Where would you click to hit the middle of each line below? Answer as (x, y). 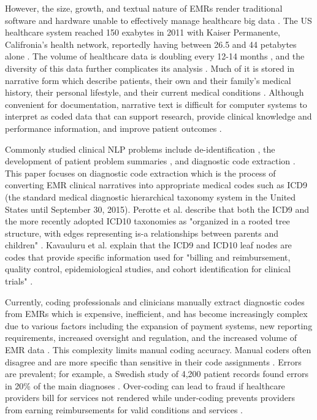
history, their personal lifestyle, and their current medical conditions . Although (155, 92)
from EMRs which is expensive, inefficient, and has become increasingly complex (156, 314)
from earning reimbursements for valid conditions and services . (124, 410)
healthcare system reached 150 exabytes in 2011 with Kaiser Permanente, (143, 32)
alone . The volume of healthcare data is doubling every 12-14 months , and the (155, 56)
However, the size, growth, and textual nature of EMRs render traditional (144, 8)
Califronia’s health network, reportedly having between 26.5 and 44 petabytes (151, 44)
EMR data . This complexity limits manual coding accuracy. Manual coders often (158, 350)
